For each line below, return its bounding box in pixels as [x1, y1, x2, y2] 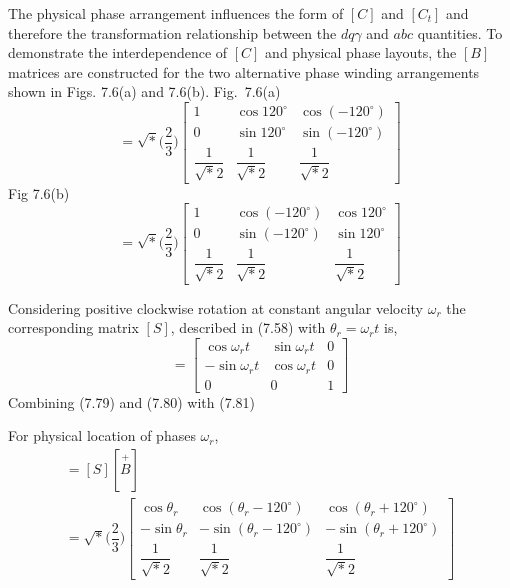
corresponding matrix [8, 317, 139, 338]
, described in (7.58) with [170, 317, 326, 338]
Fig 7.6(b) [8, 182, 70, 203]
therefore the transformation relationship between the [8, 22, 337, 43]
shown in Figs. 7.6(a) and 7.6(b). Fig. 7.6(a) [8, 81, 281, 102]
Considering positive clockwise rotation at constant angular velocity [8, 297, 423, 318]
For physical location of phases [8, 425, 196, 446]
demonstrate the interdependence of [8, 42, 228, 63]
